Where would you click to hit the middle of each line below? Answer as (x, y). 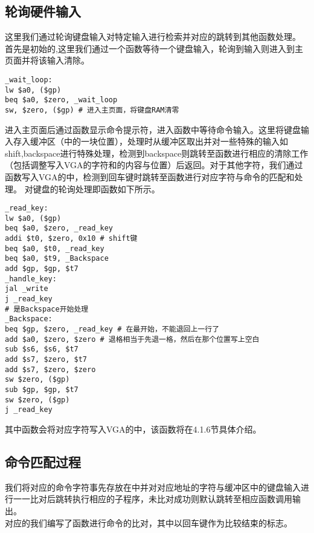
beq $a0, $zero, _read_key (59, 228)
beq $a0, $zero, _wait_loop (61, 100)
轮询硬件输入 (43, 11)
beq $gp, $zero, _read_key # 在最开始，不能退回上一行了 (112, 329)
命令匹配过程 (43, 461)
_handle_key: (31, 279)
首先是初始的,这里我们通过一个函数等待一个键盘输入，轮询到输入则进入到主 (154, 48)
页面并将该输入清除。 (47, 60)
